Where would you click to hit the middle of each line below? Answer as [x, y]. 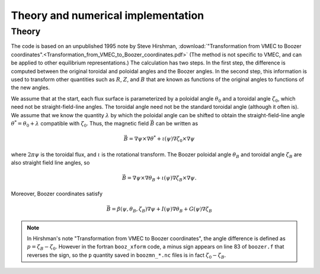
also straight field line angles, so [50, 163]
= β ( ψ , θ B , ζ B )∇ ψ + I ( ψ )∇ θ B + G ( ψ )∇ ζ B [162, 209]
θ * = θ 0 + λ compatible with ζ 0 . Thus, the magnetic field [80, 124]
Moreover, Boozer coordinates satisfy [57, 194]
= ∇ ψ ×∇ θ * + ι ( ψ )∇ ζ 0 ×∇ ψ [162, 139]
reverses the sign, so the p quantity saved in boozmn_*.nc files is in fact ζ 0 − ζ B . [127, 256]
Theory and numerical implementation [108, 15]
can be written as [177, 123]
